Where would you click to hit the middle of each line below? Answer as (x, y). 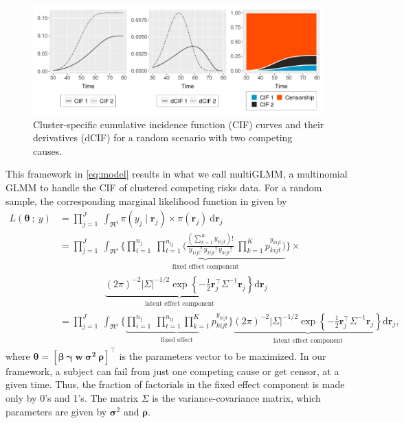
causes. (48, 150)
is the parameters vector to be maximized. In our (223, 355)
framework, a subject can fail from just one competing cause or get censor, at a (172, 371)
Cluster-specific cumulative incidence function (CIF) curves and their (179, 124)
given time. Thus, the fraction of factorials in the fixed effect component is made (175, 384)
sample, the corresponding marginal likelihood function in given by (146, 201)
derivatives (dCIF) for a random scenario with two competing (163, 137)
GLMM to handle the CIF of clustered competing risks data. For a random (164, 187)
